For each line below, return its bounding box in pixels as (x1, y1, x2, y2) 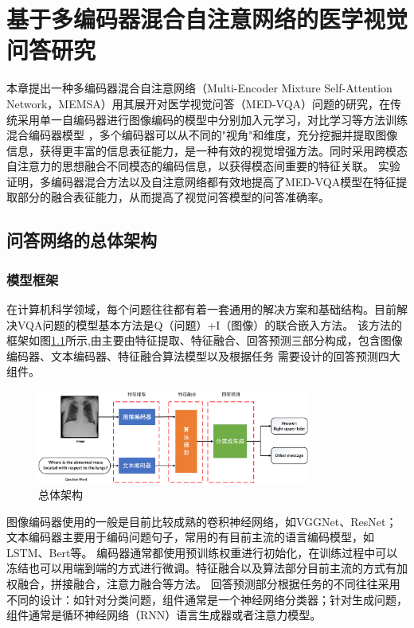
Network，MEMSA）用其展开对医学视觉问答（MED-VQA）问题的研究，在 (6, 95, 391, 111)
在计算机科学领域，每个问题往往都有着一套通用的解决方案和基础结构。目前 (6, 301, 396, 318)
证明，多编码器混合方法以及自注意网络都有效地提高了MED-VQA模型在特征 (6, 173, 396, 189)
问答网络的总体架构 (6, 228, 157, 252)
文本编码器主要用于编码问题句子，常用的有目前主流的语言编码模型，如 (6, 529, 374, 545)
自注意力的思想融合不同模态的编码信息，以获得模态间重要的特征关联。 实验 (6, 158, 400, 174)
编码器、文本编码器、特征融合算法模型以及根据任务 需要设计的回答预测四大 (6, 347, 400, 364)
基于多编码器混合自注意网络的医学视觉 (6, 2, 408, 35)
